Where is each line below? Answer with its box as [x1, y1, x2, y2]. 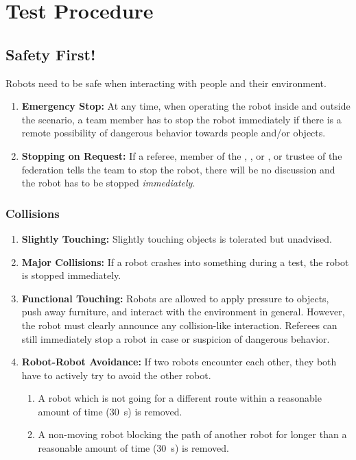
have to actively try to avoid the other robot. [21, 367, 211, 382]
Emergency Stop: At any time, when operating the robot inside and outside [21, 99, 351, 113]
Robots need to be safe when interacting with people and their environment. [5, 75, 327, 90]
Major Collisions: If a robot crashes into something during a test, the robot [21, 254, 349, 269]
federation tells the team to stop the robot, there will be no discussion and [21, 162, 335, 176]
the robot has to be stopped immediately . [21, 175, 195, 190]
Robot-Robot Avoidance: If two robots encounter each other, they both [21, 354, 337, 369]
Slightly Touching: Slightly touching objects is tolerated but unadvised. [21, 231, 332, 245]
